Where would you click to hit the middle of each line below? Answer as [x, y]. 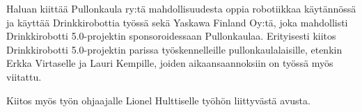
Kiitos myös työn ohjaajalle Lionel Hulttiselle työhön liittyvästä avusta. [158, 100]
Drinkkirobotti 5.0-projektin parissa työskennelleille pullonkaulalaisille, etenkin [174, 49]
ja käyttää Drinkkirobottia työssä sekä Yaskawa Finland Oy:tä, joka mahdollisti [177, 22]
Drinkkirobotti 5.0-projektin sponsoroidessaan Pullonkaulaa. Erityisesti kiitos [171, 36]
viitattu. [24, 76]
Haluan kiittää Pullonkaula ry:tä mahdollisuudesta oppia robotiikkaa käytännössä [181, 8]
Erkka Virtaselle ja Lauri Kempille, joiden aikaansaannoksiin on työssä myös [170, 63]
